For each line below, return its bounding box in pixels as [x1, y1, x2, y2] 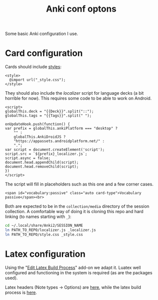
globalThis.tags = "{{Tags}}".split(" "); [5, 113, 92, 118]
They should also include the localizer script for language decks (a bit [5, 90, 144, 96]
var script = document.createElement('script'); [5, 147, 105, 152]
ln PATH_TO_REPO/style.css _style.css [5, 232, 83, 237]
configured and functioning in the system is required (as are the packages [5, 269, 153, 275]
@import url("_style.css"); [9, 78, 66, 83]
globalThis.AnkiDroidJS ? [14, 134, 66, 139]
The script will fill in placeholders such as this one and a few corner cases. [5, 181, 154, 187]
